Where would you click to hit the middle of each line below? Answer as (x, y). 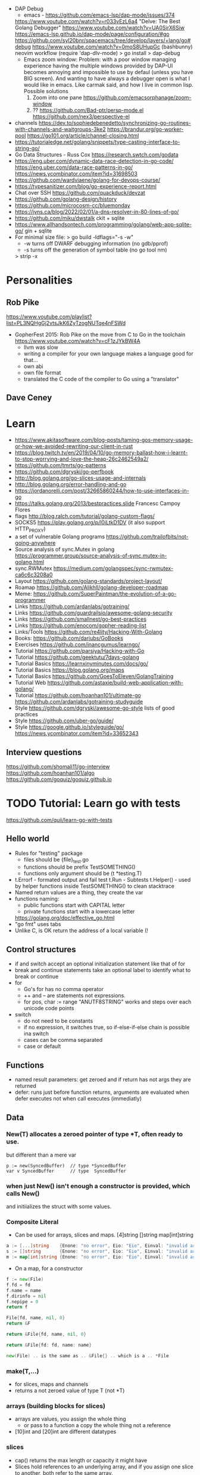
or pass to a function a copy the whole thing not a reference (97, 1425)
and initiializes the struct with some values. (59, 1207)
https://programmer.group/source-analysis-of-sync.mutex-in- (91, 556)
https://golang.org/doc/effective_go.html (65, 918)
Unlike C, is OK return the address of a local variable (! (82, 931)
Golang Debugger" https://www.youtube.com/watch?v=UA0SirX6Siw (99, 27)
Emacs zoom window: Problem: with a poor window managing (100, 59)
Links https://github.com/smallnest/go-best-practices (81, 619)
